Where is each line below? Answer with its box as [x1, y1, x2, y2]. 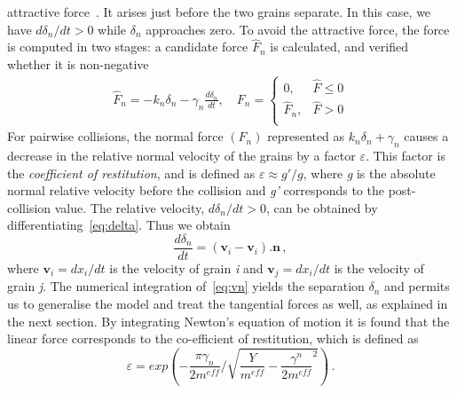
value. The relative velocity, [54, 198, 205, 216]
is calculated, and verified [270, 37, 408, 56]
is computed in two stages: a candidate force [7, 37, 248, 56]
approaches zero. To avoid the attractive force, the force [146, 20, 450, 38]
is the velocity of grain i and [109, 258, 264, 277]
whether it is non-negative [7, 55, 149, 73]
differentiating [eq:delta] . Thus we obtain [7, 216, 231, 234]
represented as [267, 127, 345, 145]
